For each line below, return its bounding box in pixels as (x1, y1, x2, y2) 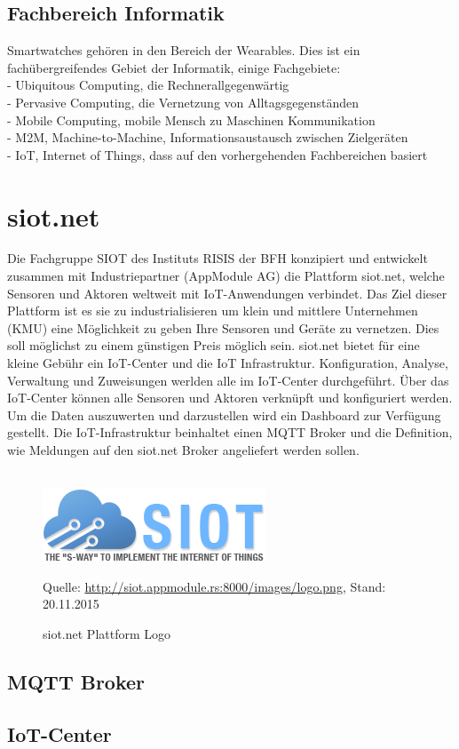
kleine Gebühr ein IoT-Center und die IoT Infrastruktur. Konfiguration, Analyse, (7, 354, 448, 372)
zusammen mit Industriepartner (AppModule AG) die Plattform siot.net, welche (7, 267, 445, 285)
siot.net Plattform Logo (43, 624, 171, 642)
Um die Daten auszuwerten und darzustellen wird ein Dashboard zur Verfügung (7, 405, 441, 424)
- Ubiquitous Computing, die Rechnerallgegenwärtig (7, 76, 289, 94)
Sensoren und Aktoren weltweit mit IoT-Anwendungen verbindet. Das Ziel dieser (7, 283, 447, 302)
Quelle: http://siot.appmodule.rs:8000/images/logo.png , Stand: (43, 577, 386, 595)
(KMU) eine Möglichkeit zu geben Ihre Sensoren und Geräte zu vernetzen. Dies (7, 318, 439, 337)
